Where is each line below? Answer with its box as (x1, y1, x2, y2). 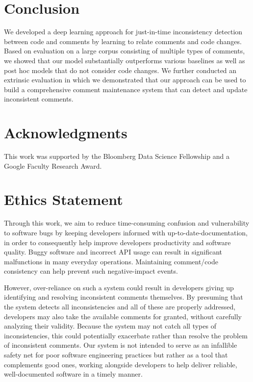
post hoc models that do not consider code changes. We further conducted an (4, 65, 237, 75)
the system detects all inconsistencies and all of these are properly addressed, (4, 302, 236, 312)
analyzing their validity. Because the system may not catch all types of (4, 321, 216, 331)
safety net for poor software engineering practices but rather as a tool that (4, 350, 228, 360)
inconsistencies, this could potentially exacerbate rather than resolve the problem (4, 330, 248, 340)
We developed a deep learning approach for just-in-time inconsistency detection (4, 26, 243, 37)
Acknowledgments (4, 123, 127, 143)
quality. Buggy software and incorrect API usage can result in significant (4, 247, 222, 257)
